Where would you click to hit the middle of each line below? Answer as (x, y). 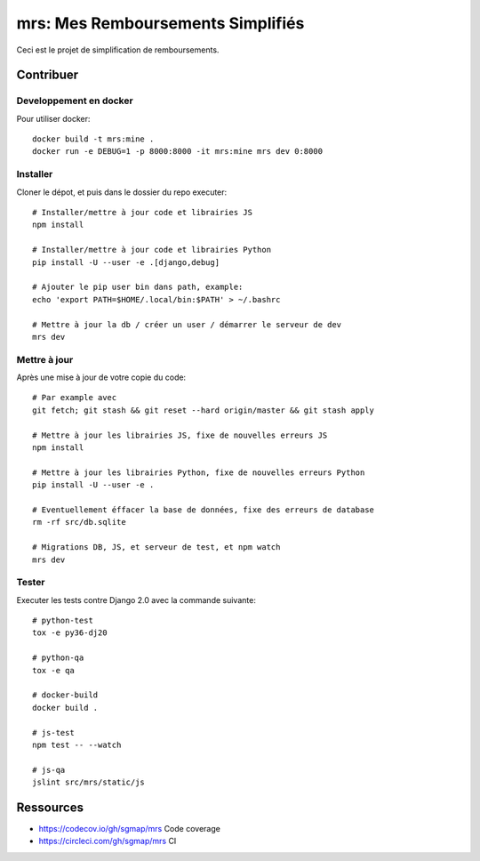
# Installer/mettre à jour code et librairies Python (152, 250)
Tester (31, 583)
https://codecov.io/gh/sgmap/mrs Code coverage (130, 829)
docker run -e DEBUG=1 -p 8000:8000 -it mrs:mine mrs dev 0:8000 (178, 152)
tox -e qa (53, 670)
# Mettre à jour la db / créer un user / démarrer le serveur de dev (187, 324)
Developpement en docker (75, 101)
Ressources (50, 807)
